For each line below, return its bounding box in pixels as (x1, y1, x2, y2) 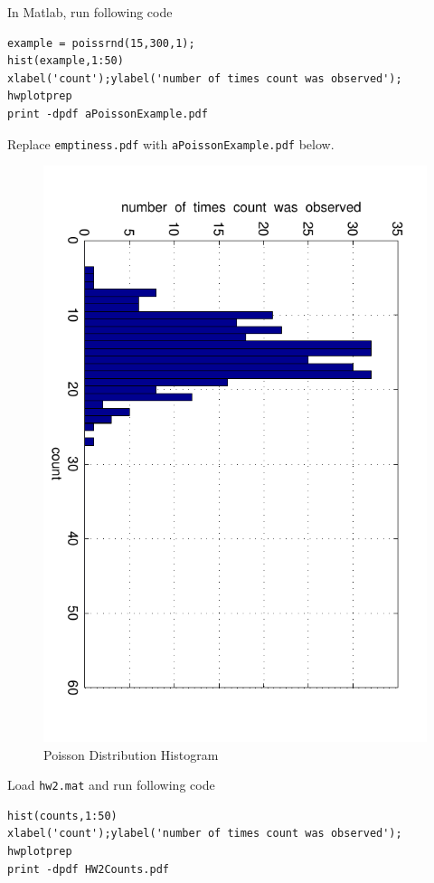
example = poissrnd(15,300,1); (7, 36, 195, 50)
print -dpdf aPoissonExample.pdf (7, 107, 208, 120)
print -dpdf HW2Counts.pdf (7, 862, 169, 876)
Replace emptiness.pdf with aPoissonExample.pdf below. (7, 134, 335, 153)
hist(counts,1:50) (7, 809, 118, 822)
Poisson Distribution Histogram (43, 745, 219, 764)
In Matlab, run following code (7, 3, 173, 21)
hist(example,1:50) (7, 54, 124, 68)
